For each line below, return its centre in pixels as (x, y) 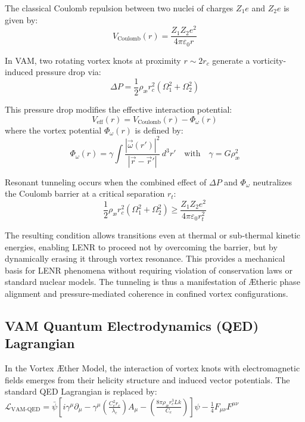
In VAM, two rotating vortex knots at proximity (93, 60)
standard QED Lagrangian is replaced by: (81, 391)
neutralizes (272, 181)
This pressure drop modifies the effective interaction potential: (119, 109)
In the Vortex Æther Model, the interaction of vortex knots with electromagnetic (152, 368)
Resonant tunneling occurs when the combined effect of (106, 181)
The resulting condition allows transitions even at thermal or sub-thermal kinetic (153, 235)
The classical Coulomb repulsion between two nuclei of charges (119, 8)
